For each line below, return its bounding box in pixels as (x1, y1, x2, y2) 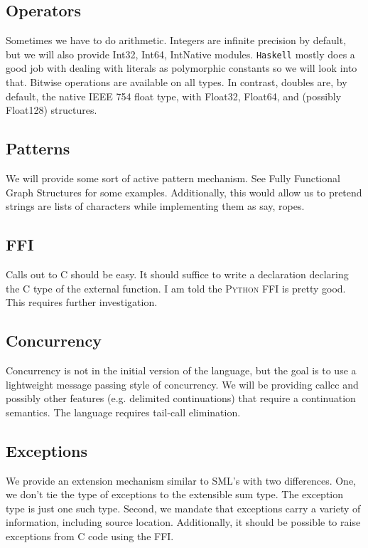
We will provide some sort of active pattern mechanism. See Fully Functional (6, 171, 340, 186)
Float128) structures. (6, 102, 97, 117)
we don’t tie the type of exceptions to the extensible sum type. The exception (6, 487, 344, 502)
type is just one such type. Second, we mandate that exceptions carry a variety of (6, 500, 361, 515)
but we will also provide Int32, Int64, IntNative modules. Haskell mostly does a (6, 46, 355, 61)
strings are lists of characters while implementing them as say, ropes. (6, 199, 305, 214)
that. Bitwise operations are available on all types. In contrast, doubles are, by (6, 75, 347, 90)
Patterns (6, 137, 70, 159)
